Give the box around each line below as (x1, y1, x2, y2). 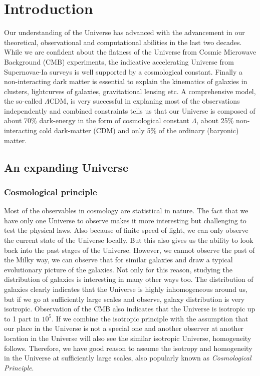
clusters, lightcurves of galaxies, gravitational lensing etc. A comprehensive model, (4, 86, 256, 96)
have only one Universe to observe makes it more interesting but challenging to (4, 215, 246, 225)
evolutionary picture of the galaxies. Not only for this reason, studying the (4, 264, 232, 274)
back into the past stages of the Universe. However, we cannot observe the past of (4, 244, 255, 255)
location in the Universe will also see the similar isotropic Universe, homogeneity (4, 332, 251, 343)
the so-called (4, 96, 43, 106)
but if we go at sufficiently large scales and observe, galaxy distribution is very (4, 293, 245, 304)
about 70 (4, 115, 32, 126)
